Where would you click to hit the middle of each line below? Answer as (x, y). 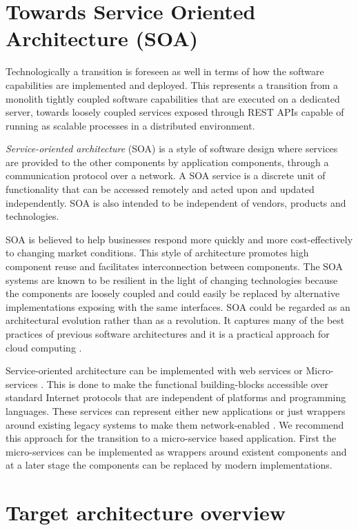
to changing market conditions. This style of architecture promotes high (157, 253)
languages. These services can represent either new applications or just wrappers (176, 410)
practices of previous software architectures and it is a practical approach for (168, 334)
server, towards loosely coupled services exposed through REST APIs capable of (175, 112)
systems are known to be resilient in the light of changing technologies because (172, 279)
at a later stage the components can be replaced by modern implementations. (169, 465)
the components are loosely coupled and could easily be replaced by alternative (173, 293)
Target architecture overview (146, 512)
